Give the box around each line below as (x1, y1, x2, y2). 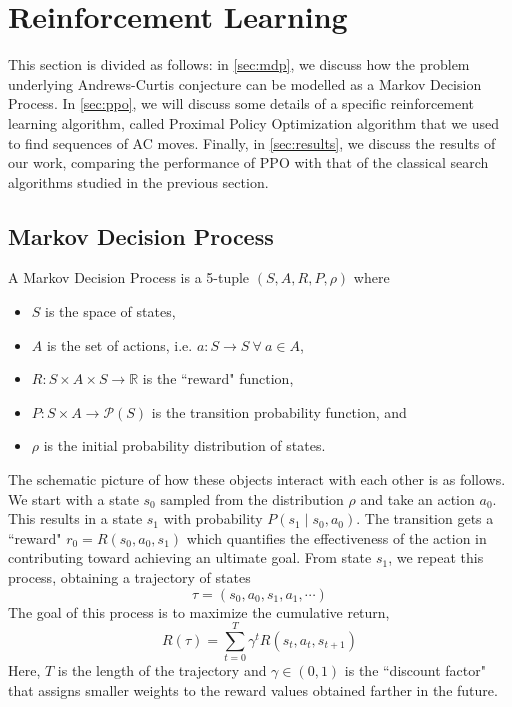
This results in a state (8, 508, 143, 529)
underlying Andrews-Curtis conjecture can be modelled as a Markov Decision (8, 73, 482, 94)
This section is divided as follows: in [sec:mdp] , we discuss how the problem (8, 54, 470, 75)
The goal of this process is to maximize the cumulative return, (8, 601, 390, 622)
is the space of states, (45, 301, 176, 322)
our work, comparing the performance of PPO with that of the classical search (8, 152, 489, 173)
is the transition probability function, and (151, 401, 407, 422)
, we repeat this (388, 547, 484, 568)
